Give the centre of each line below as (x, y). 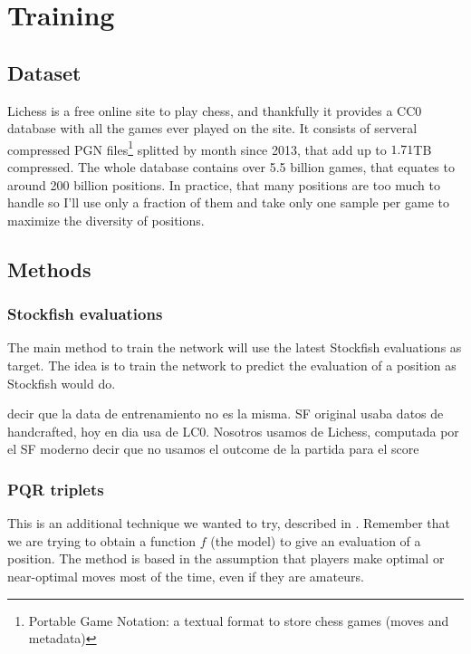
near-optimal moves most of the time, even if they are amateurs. (186, 576)
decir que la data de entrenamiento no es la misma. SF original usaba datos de (226, 414)
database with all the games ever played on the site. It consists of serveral (212, 128)
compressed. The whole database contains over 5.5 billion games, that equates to (231, 167)
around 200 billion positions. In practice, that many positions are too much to (224, 184)
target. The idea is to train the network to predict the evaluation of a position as (232, 365)
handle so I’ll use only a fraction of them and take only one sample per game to (228, 202)
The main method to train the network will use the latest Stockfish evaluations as (235, 347)
